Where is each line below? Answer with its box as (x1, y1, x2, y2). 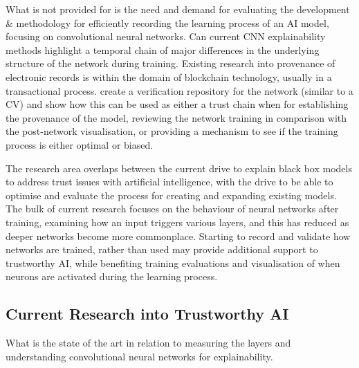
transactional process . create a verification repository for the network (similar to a (6, 83, 353, 98)
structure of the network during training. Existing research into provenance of (6, 56, 335, 71)
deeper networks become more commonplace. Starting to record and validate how (6, 228, 351, 243)
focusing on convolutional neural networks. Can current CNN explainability (6, 29, 326, 44)
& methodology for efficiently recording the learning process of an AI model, (6, 15, 329, 30)
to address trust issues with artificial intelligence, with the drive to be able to (6, 174, 333, 189)
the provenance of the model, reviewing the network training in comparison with (6, 110, 347, 125)
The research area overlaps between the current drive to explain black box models (6, 160, 352, 175)
